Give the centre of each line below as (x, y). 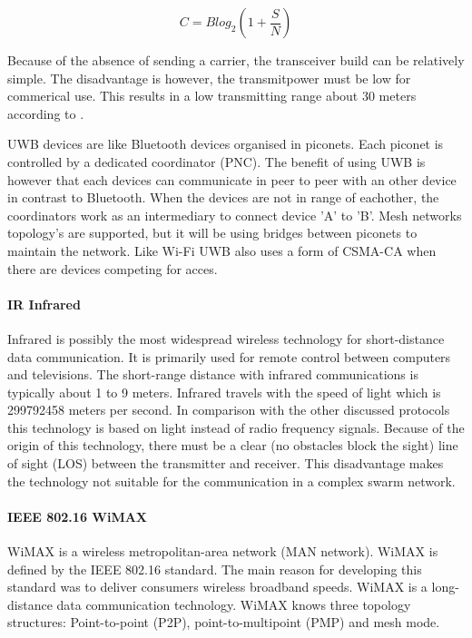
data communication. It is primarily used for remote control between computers (229, 356)
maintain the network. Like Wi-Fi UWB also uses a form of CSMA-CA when (222, 250)
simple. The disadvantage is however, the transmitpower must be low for (209, 78)
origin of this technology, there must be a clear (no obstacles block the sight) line (233, 445)
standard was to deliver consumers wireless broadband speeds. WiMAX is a (217, 587)
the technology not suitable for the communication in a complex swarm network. (231, 481)
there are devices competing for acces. (113, 268)
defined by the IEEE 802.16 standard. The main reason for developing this (215, 569)
